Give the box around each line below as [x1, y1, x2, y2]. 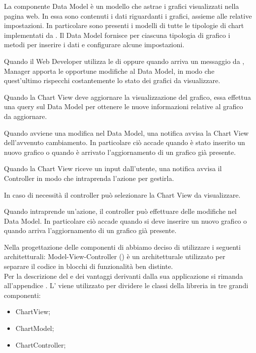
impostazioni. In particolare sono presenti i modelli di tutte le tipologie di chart [4, 20, 244, 30]
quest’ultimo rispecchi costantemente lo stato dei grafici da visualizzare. [4, 75, 221, 86]
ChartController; [15, 339, 66, 350]
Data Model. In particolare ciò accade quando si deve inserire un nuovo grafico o [4, 215, 247, 226]
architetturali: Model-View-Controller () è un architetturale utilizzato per [4, 251, 225, 262]
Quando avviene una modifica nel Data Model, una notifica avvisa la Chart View [4, 127, 249, 138]
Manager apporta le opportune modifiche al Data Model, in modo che [4, 65, 215, 76]
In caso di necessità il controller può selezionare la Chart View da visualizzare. [4, 189, 241, 200]
